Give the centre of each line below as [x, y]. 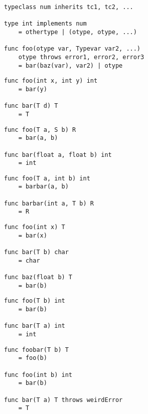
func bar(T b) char [36, 252]
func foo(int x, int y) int [51, 81]
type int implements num [45, 24]
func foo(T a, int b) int [47, 178]
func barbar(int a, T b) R [49, 203]
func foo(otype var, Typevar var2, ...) [72, 49]
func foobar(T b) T [36, 350]
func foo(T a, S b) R [40, 130]
